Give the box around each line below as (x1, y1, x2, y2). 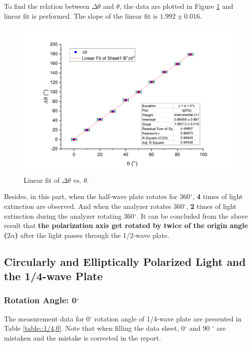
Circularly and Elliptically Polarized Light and (4, 254, 246, 269)
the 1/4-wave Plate (4, 268, 103, 284)
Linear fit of (24, 174, 60, 185)
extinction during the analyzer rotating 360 (4, 210, 134, 221)
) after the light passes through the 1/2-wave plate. (15, 230, 170, 240)
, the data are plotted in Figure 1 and (119, 1, 233, 11)
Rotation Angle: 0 (4, 294, 77, 306)
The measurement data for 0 (4, 313, 90, 323)
